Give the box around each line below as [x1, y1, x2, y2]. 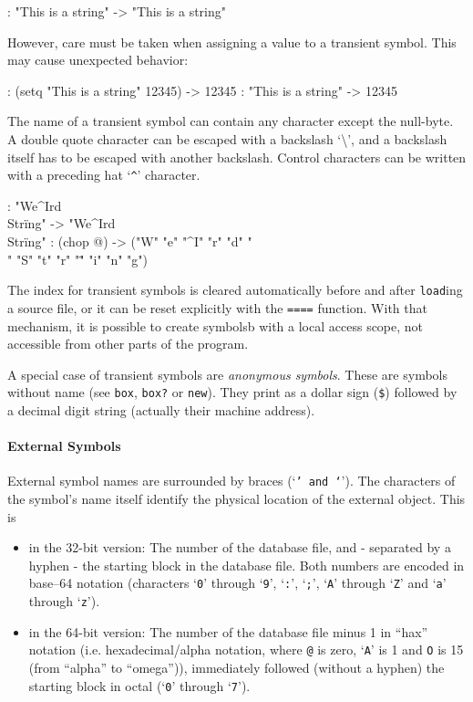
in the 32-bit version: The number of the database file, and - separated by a [28, 538, 451, 557]
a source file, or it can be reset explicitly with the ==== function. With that [7, 298, 427, 317]
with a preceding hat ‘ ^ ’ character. [7, 165, 201, 184]
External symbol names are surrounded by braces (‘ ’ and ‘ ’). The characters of [7, 471, 456, 490]
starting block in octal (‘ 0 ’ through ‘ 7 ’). [28, 676, 251, 695]
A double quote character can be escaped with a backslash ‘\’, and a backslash [7, 129, 447, 148]
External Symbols [7, 436, 121, 456]
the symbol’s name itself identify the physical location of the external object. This [7, 488, 466, 508]
